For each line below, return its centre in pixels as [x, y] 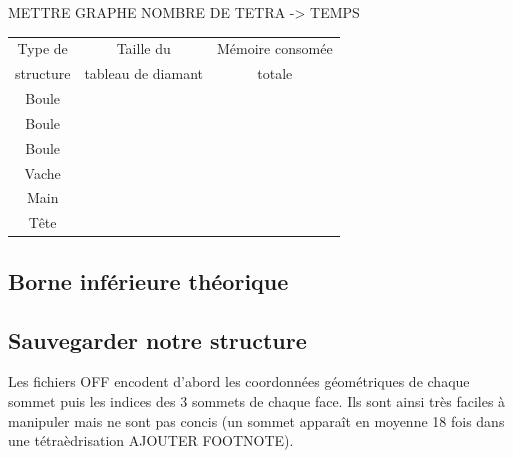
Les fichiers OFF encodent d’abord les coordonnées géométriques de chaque [239, 381]
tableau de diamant [144, 73]
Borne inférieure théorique [148, 280]
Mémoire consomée [275, 48]
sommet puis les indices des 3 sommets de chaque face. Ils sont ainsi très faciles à [257, 400]
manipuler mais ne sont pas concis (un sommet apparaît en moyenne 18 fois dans [256, 420]
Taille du [143, 48]
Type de [42, 48]
